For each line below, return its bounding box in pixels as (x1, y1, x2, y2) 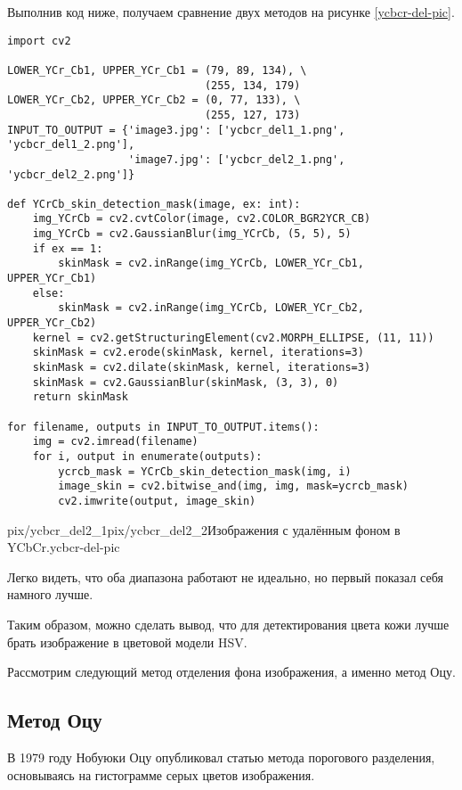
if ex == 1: (32, 242, 103, 255)
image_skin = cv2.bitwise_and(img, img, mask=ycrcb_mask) (58, 480, 409, 493)
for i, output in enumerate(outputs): (32, 449, 263, 463)
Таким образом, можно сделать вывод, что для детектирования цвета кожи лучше (7, 614, 450, 633)
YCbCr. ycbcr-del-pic (7, 538, 120, 556)
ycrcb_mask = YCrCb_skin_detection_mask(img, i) (58, 465, 352, 478)
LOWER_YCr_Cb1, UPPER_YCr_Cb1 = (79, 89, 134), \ (7, 63, 307, 77)
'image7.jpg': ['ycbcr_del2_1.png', (128, 152, 345, 166)
